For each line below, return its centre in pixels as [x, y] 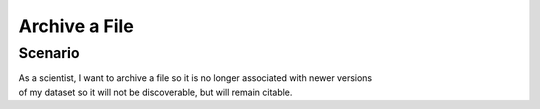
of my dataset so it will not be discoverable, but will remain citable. [155, 92]
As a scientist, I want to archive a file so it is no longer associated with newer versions [195, 78]
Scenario [49, 53]
